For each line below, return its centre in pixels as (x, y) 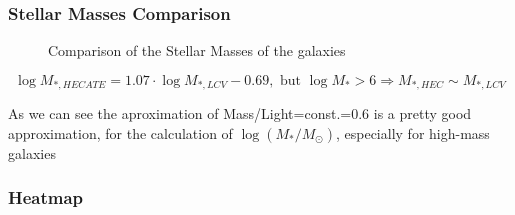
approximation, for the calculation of (120, 132)
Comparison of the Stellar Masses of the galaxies (197, 50)
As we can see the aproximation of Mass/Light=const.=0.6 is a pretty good (240, 113)
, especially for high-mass (412, 132)
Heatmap (46, 197)
